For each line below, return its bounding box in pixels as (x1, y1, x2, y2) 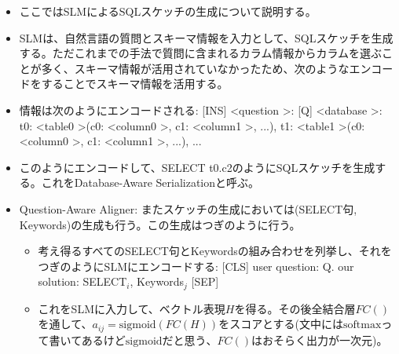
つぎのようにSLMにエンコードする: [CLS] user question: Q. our (38, 257, 354, 274)
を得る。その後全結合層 (234, 300, 356, 316)
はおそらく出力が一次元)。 (251, 331, 388, 348)
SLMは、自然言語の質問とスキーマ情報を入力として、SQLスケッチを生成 (19, 29, 394, 46)
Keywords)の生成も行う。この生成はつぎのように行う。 (19, 216, 301, 232)
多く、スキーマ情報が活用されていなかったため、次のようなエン (41, 60, 372, 76)
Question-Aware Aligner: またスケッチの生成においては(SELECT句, (19, 200, 357, 217)
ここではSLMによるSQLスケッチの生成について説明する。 (19, 3, 317, 19)
